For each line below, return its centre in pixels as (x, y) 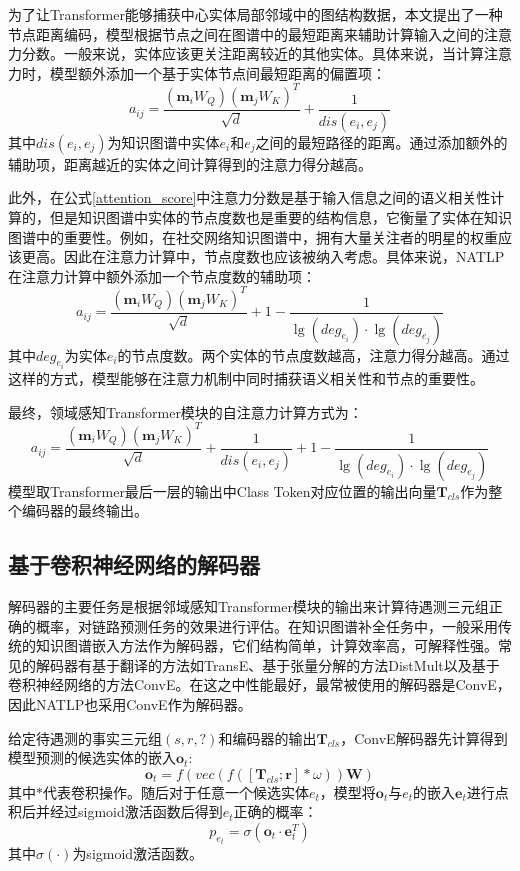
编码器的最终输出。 (84, 510)
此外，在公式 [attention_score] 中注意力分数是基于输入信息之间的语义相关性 (249, 197)
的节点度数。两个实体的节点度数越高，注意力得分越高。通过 (313, 354)
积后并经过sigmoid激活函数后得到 (115, 811)
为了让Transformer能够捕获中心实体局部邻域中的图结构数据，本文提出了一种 (255, 14)
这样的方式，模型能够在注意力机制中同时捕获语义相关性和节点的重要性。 (246, 378)
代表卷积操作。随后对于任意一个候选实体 (176, 791)
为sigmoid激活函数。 (138, 853)
